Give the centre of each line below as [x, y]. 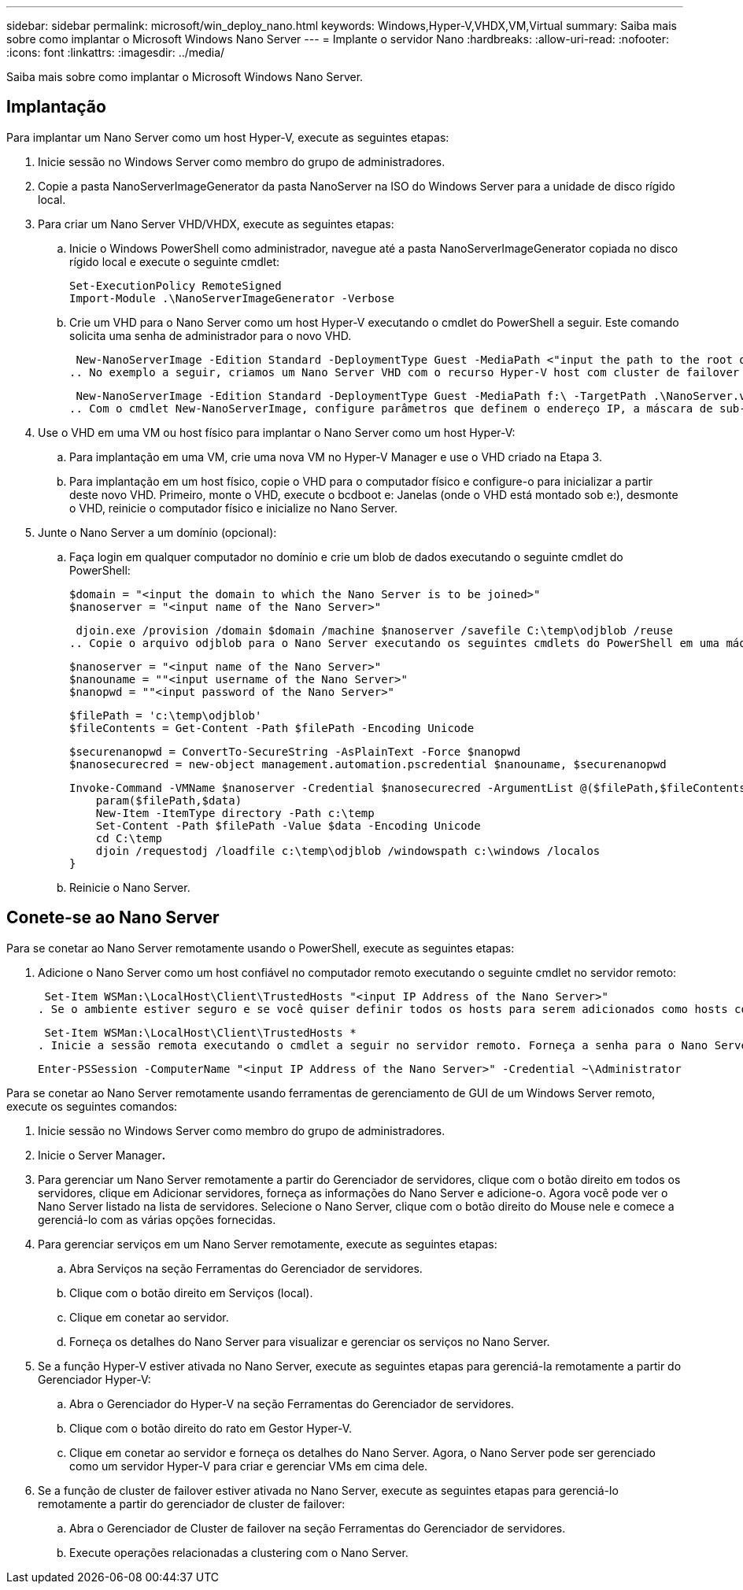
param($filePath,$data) [169, 800]
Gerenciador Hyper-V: [94, 1379]
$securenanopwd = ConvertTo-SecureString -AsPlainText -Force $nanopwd [295, 751]
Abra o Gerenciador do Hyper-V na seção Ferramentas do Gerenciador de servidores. [292, 1403]
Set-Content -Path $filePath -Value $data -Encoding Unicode [288, 825]
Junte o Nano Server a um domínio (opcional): [157, 532]
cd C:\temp [129, 838]
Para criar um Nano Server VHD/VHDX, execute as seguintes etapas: [216, 224]
